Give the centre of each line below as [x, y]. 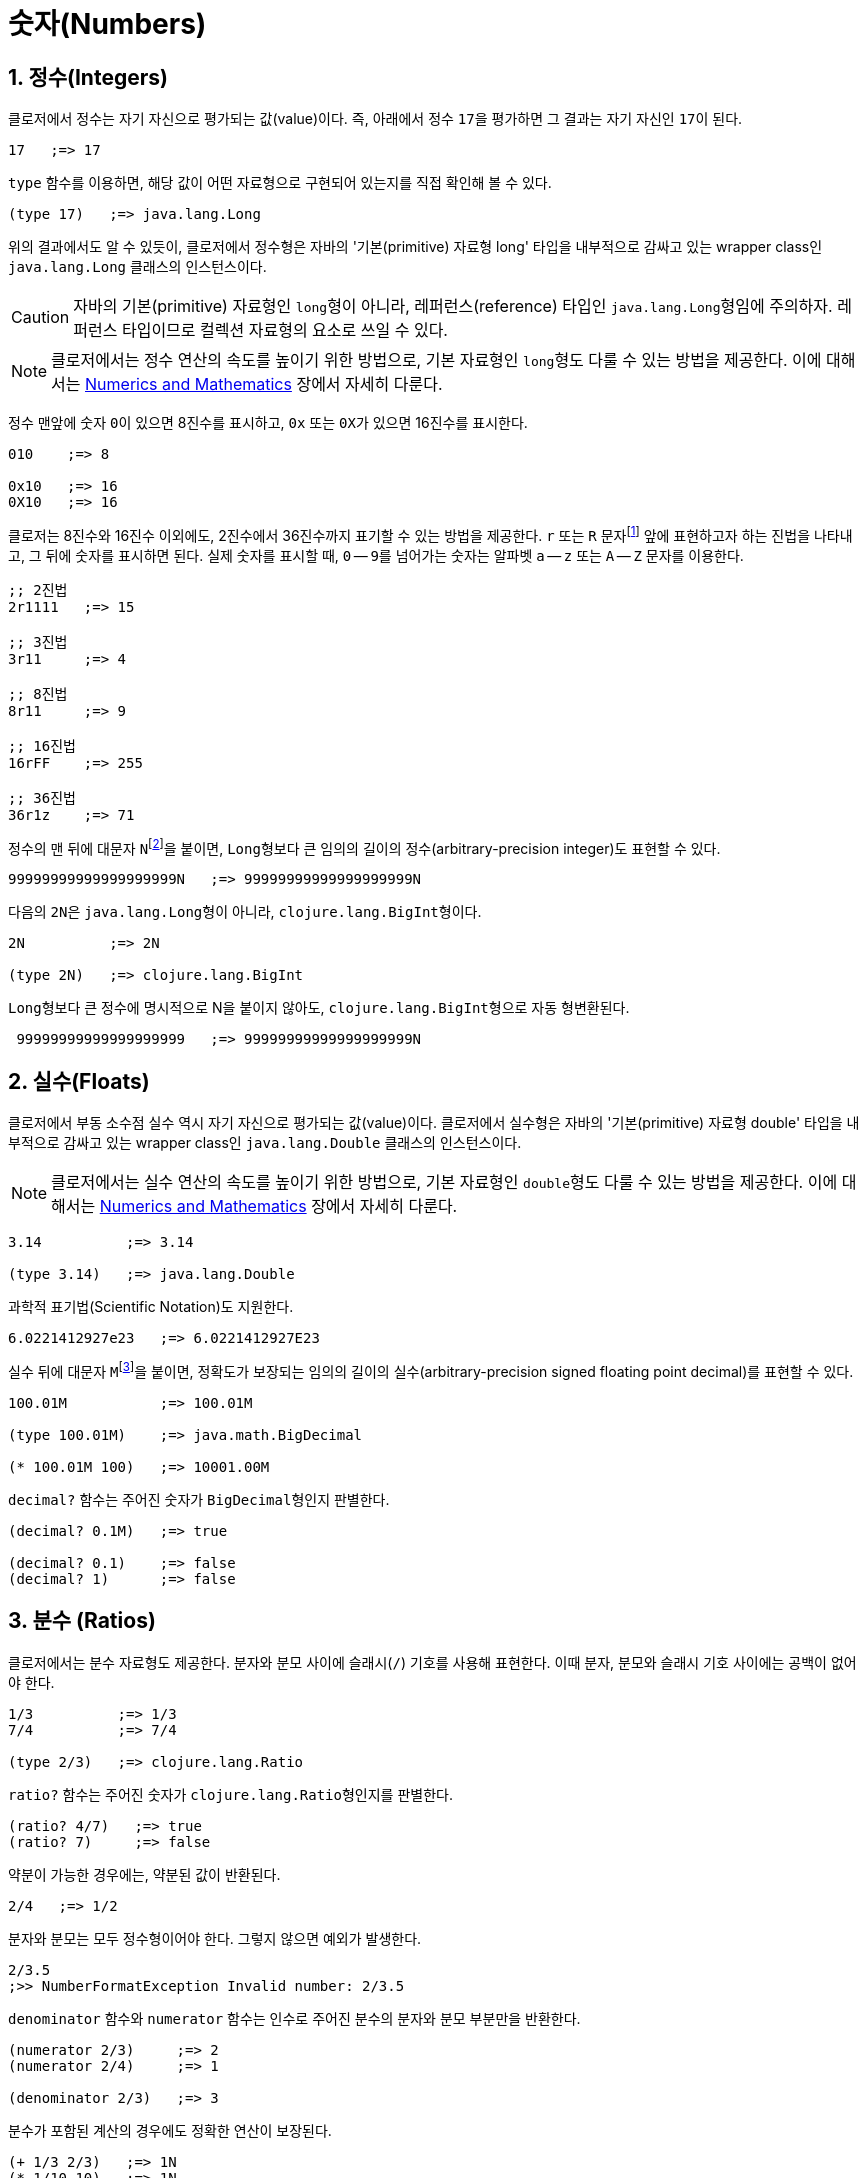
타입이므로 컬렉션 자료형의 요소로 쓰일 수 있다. [284, 330]
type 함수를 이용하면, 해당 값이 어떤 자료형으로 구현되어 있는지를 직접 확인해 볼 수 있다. [280, 183]
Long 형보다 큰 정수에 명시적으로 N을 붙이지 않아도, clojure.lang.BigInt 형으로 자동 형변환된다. [319, 1008]
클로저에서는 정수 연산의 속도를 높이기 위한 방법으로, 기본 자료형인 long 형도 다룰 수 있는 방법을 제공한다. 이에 [436, 360]
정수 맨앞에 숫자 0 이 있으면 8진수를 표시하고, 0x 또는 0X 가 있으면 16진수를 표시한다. [268, 423]
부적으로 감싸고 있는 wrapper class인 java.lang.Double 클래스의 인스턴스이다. [265, 1143]
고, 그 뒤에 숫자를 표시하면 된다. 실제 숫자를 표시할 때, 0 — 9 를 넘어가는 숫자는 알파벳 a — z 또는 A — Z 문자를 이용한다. [376, 555]
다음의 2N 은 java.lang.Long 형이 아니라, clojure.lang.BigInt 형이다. [245, 912]
